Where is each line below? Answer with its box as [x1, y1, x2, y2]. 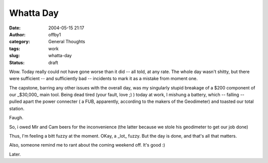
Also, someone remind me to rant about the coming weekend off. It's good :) [9, 142, 166, 148]
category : [9, 39, 30, 45]
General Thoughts [48, 39, 85, 45]
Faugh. [9, 115, 23, 121]
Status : [9, 60, 25, 66]
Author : [9, 31, 26, 37]
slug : [9, 53, 20, 59]
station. [9, 105, 25, 111]
